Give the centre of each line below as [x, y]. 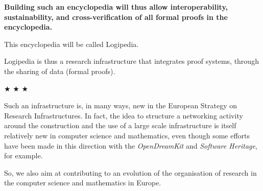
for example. [23, 156]
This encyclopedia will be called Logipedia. [71, 44]
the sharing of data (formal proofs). [60, 71]
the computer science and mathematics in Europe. [83, 183]
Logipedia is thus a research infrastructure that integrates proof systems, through [131, 61]
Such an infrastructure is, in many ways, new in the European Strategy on [121, 105]
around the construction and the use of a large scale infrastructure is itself [120, 125]
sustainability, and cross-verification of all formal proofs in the [116, 17]
